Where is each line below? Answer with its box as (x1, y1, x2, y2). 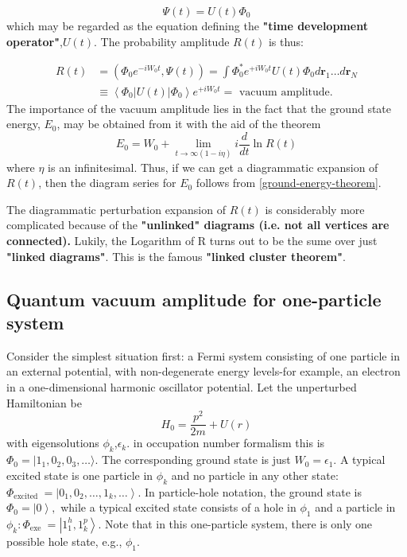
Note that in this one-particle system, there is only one (105, 515, 373, 532)
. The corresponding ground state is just (95, 451, 291, 468)
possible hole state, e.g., (6, 532, 122, 549)
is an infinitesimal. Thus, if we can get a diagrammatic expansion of (48, 158, 378, 175)
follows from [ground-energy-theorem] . (196, 174, 382, 191)
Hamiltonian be (6, 394, 82, 411)
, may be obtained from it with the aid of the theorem (56, 115, 321, 132)
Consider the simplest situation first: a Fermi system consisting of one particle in (6, 347, 400, 364)
